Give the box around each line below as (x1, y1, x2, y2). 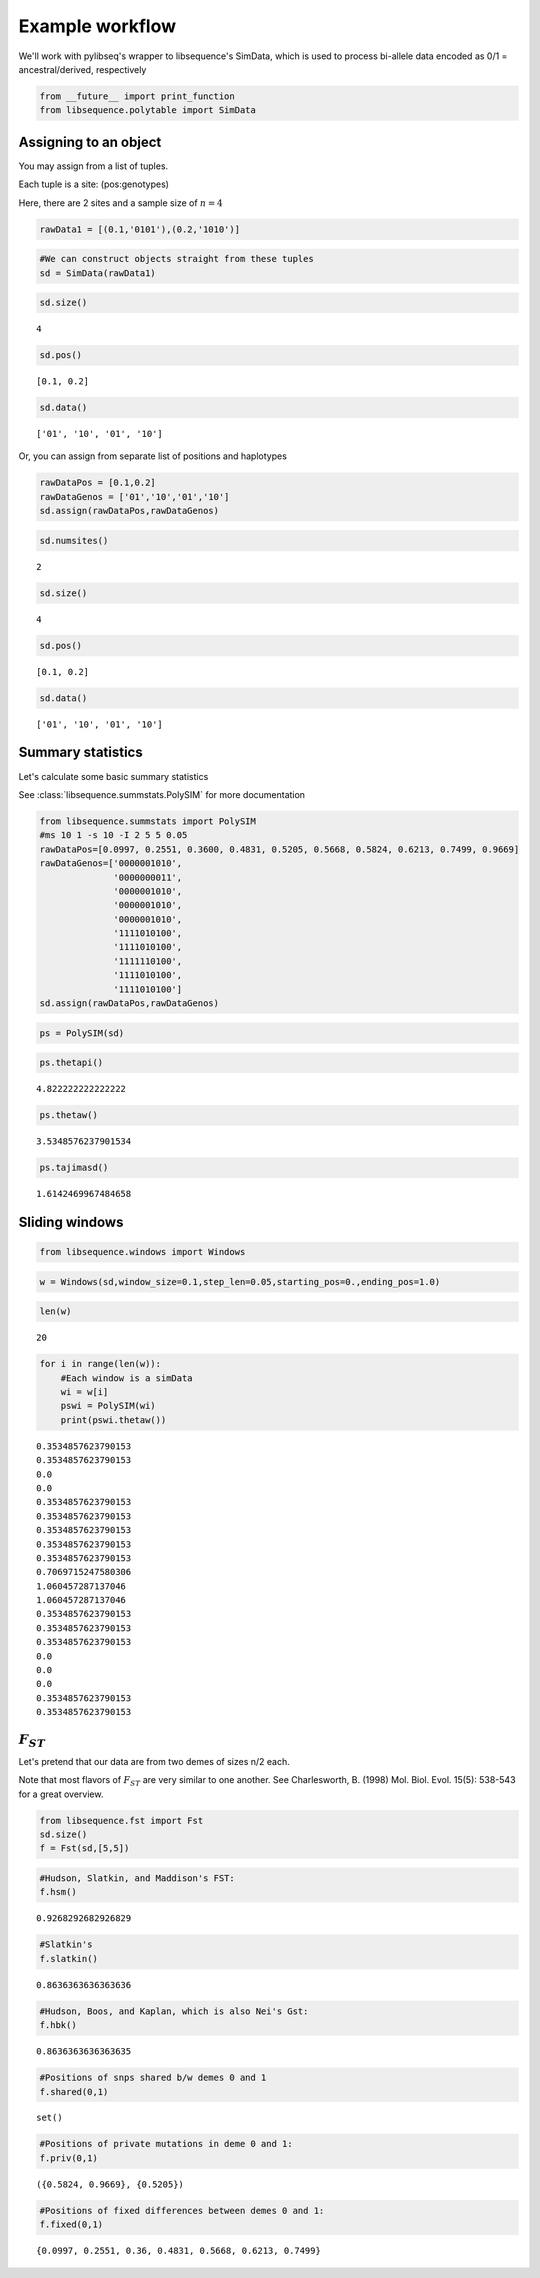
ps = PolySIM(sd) (39, 1027, 125, 1039)
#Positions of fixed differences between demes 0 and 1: (39, 2205, 325, 2216)
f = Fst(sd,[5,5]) (39, 1843, 130, 1854)
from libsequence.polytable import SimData (39, 105, 257, 116)
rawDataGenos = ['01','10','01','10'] (39, 491, 230, 502)
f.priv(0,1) (39, 2152, 99, 2164)
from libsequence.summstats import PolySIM (39, 815, 257, 827)
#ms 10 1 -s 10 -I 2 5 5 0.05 (39, 830, 188, 841)
